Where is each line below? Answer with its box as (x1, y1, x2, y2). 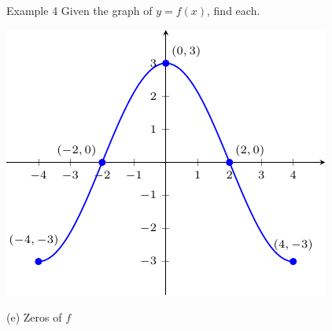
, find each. (207, 2, 260, 18)
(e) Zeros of (6, 309, 62, 325)
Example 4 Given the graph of (6, 2, 153, 18)
